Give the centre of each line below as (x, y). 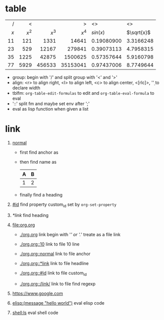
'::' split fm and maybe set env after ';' (51, 104)
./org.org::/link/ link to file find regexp (58, 284)
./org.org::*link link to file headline (54, 263)
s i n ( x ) (98, 32)
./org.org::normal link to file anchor (55, 254)
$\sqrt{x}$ (139, 32)
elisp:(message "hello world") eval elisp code (58, 303)
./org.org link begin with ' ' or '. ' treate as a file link (70, 234)
